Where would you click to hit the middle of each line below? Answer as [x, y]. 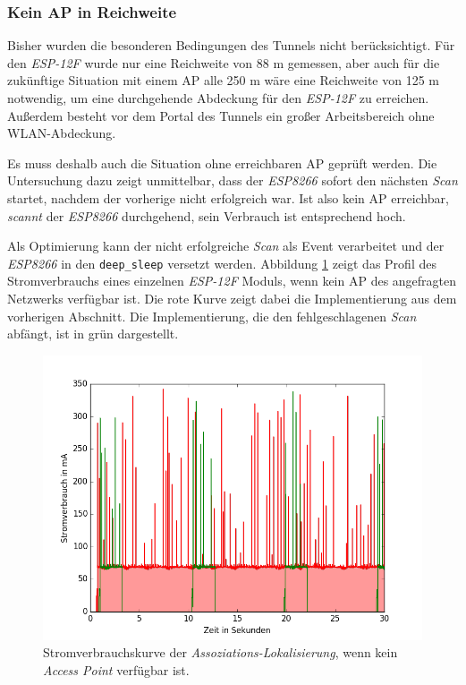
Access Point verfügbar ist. [116, 669]
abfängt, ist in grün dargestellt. [93, 334]
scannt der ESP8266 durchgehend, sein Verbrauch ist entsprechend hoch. [207, 215]
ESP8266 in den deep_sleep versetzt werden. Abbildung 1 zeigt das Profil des [222, 263]
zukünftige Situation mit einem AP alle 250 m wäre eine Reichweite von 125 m [223, 80]
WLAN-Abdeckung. [62, 133]
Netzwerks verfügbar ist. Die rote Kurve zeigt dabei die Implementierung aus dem [232, 298]
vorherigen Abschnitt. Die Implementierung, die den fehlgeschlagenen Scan [212, 316]
